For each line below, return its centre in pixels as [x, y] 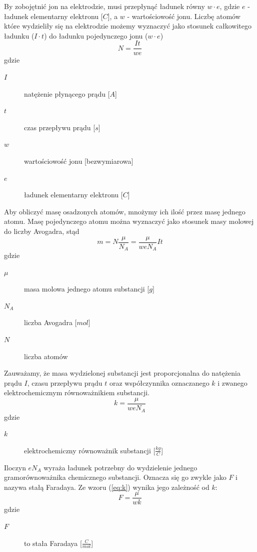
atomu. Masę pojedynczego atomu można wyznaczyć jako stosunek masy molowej [129, 221]
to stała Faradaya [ [53, 543]
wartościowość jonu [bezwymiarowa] [79, 161]
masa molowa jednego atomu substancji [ [87, 289]
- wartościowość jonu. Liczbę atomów [184, 16]
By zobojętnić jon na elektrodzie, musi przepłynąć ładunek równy [104, 6]
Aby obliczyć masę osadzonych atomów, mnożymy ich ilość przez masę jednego [125, 211]
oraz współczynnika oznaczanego [159, 382]
